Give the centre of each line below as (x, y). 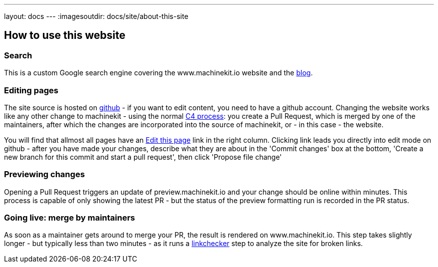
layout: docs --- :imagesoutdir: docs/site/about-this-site (96, 16)
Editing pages (31, 90)
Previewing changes (44, 174)
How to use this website (65, 35)
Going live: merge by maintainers (70, 218)
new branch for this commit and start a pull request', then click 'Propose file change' (143, 157)
